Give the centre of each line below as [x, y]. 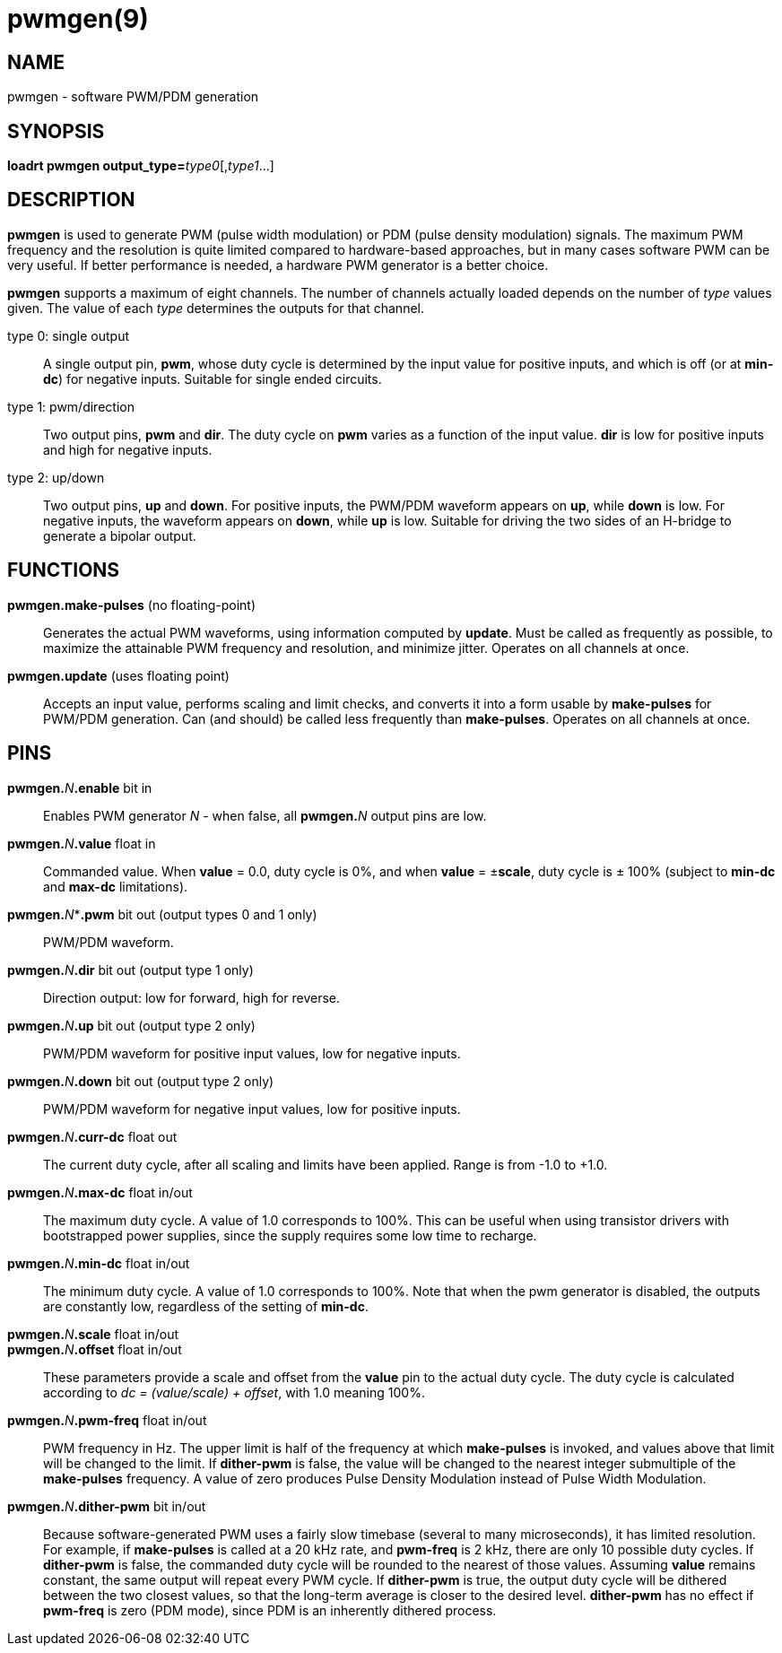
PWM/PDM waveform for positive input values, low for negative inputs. [252, 1053]
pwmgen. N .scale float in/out [93, 1334]
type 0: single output [69, 335]
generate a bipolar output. [120, 535]
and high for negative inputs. [128, 449]
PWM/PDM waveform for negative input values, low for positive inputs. [252, 1109]
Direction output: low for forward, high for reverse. [192, 997]
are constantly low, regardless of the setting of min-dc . [206, 1306]
